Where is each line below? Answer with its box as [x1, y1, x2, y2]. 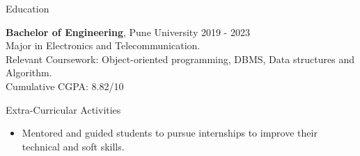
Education [6, 1, 49, 15]
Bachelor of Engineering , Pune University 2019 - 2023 [6, 24, 250, 39]
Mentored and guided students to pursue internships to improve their [22, 125, 318, 140]
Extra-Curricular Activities [6, 102, 121, 116]
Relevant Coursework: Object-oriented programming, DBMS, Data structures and [6, 51, 355, 66]
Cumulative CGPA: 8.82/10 [6, 78, 124, 93]
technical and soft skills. [22, 139, 125, 153]
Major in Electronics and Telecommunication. [6, 38, 201, 53]
